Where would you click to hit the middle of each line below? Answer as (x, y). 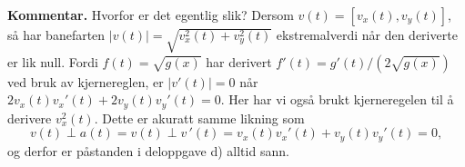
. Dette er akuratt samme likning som (199, 118)
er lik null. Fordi (53, 61)
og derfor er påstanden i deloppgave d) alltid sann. (148, 150)
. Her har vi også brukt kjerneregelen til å (337, 99)
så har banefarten (56, 34)
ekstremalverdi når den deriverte (367, 34)
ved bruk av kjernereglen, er (86, 81)
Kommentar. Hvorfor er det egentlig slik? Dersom (151, 15)
